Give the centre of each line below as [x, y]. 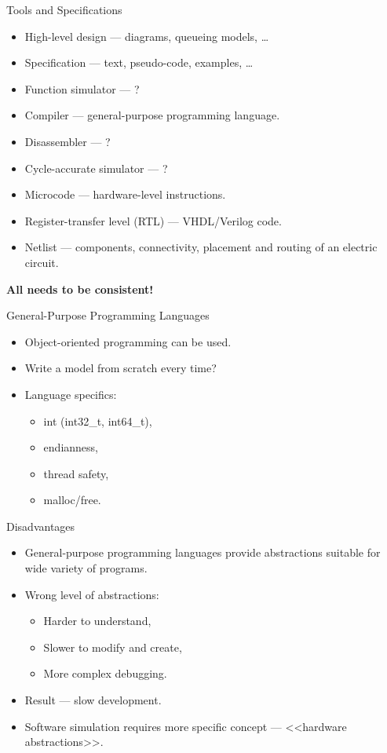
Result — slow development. [93, 700]
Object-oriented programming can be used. [128, 341]
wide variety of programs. [86, 568]
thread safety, [76, 473]
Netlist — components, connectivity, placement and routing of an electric [201, 247]
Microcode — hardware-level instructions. [125, 194]
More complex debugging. [105, 673]
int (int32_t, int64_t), [98, 420]
